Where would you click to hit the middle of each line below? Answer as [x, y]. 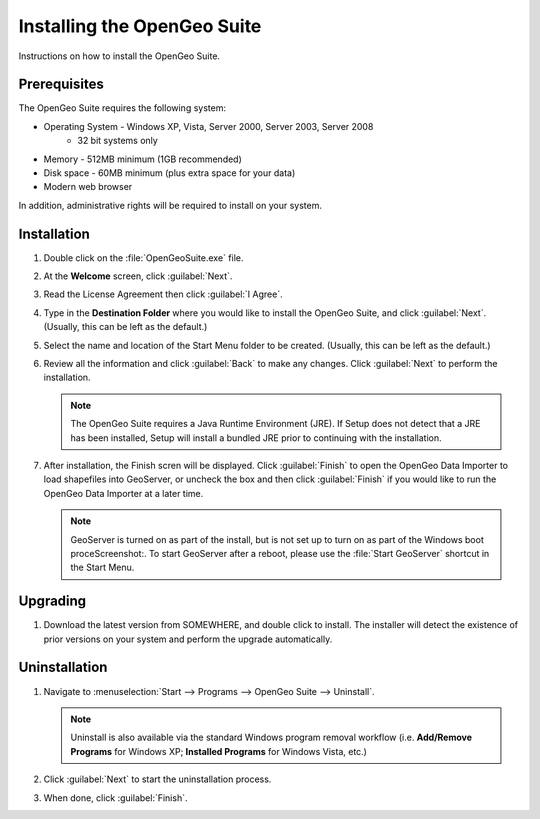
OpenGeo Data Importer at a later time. [123, 493]
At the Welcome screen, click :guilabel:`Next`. [138, 276]
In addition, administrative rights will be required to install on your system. [170, 205]
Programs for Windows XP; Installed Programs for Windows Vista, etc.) [218, 751]
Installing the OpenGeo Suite [140, 26]
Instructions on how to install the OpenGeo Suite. [119, 56]
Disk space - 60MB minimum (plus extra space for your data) [169, 173]
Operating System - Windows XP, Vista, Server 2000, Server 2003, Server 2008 [208, 126]
